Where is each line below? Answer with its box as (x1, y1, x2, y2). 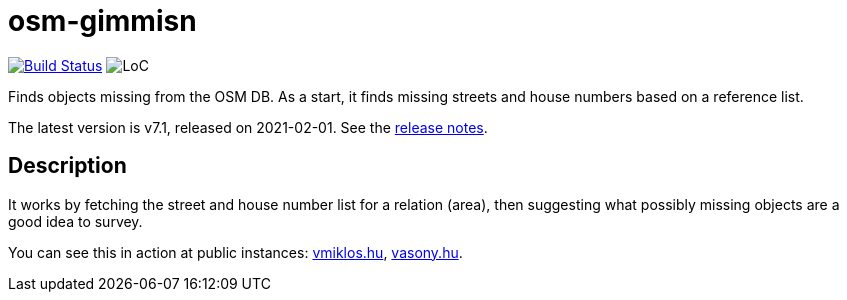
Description (8, 153, 127, 179)
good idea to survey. (8, 212, 143, 230)
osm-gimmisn (8, 4, 197, 38)
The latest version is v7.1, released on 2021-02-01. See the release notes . (8, 118, 488, 136)
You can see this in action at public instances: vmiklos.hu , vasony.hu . (8, 243, 463, 261)
